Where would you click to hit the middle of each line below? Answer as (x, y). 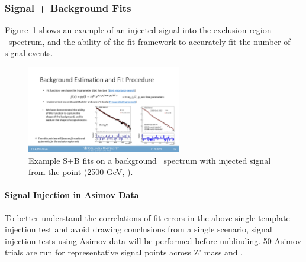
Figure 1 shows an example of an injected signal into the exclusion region (138, 30)
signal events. (29, 53)
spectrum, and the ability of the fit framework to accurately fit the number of (149, 41)
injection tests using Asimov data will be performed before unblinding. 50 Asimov (153, 240)
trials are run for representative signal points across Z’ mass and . (124, 252)
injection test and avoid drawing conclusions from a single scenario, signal (138, 229)
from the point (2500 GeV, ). (81, 172)
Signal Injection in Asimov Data (72, 195)
